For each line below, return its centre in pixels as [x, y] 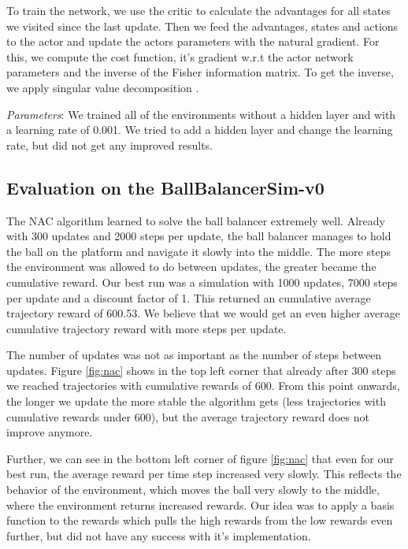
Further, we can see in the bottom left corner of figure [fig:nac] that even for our [200, 458]
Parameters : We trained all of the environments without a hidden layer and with [201, 114]
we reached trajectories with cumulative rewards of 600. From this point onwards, [203, 386]
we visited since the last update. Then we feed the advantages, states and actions [202, 26]
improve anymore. [50, 432]
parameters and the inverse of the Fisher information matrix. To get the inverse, [200, 72]
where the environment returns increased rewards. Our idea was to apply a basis [200, 504]
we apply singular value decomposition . [103, 87]
